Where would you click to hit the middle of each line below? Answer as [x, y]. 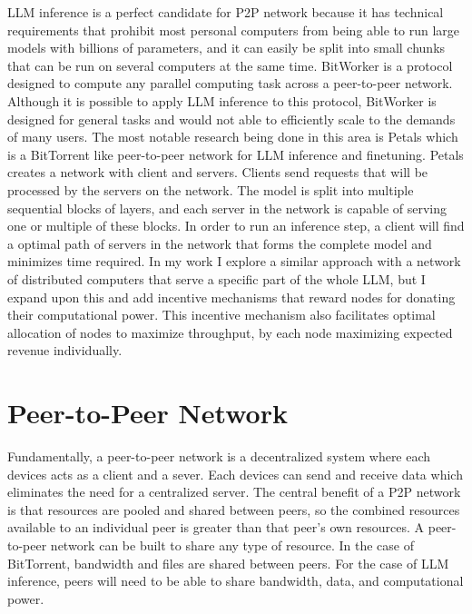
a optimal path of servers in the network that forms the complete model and [220, 243]
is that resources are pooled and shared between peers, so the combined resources [234, 509]
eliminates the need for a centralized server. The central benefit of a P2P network [234, 492]
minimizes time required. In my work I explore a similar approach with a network [234, 261]
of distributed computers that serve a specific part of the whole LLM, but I [216, 278]
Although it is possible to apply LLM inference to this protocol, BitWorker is [222, 100]
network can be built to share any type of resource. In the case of [232, 545]
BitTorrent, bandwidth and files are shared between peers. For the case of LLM [228, 563]
